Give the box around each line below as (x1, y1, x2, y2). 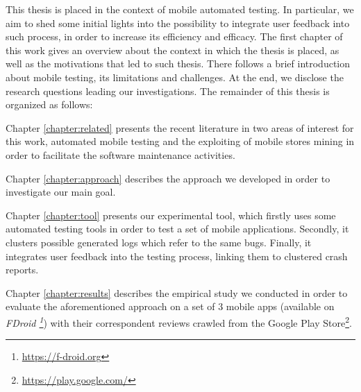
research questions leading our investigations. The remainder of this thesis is (6, 83, 330, 98)
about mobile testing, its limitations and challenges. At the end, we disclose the (6, 69, 344, 84)
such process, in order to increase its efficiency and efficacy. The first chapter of (6, 29, 343, 44)
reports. (6, 262, 39, 277)
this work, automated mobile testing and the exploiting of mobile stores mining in (6, 134, 355, 148)
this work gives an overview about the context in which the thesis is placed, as (6, 42, 339, 57)
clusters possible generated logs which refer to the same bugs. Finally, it (6, 235, 312, 249)
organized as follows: (6, 97, 93, 112)
